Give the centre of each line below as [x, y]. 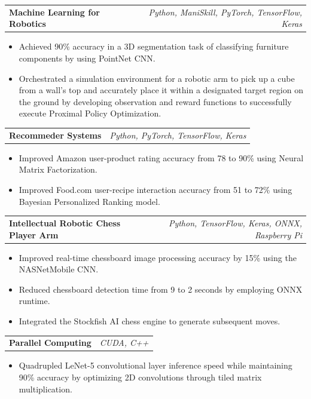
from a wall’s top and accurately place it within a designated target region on [161, 90]
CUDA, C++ [124, 343]
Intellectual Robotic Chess [65, 222]
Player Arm [34, 234]
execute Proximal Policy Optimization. [90, 113]
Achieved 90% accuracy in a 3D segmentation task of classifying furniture [154, 46]
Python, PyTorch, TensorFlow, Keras [178, 135]
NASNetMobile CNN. [59, 269]
